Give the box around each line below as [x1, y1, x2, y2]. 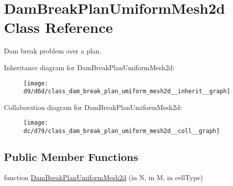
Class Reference [4, 17, 113, 37]
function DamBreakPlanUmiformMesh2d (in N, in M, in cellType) [4, 172, 203, 182]
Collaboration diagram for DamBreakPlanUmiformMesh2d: [4, 102, 182, 112]
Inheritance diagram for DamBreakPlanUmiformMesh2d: [4, 62, 175, 72]
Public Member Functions [4, 149, 138, 164]
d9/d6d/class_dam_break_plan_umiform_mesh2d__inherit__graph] [23, 88, 231, 95]
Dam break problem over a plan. [4, 46, 102, 56]
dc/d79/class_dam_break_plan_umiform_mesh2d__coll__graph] [23, 128, 220, 135]
